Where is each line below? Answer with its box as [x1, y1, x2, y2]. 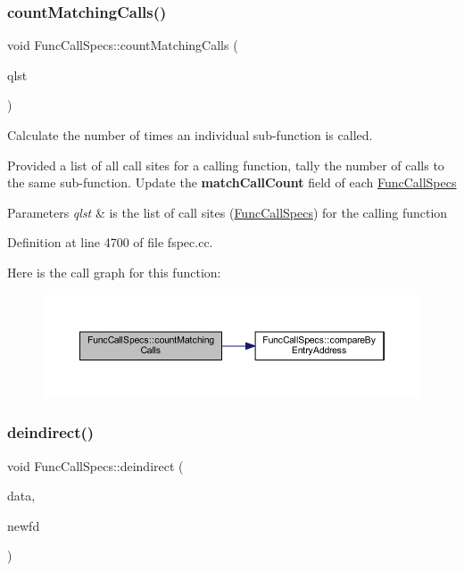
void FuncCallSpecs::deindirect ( [7, 456, 184, 475]
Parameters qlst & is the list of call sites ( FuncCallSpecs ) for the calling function [7, 203, 448, 221]
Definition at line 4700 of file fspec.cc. [7, 233, 213, 252]
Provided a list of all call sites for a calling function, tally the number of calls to [7, 155, 444, 174]
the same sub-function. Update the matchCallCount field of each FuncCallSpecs [7, 173, 457, 192]
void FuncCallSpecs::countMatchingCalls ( [7, 36, 238, 54]
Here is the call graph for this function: [7, 262, 221, 281]
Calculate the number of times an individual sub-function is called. [7, 126, 373, 144]
